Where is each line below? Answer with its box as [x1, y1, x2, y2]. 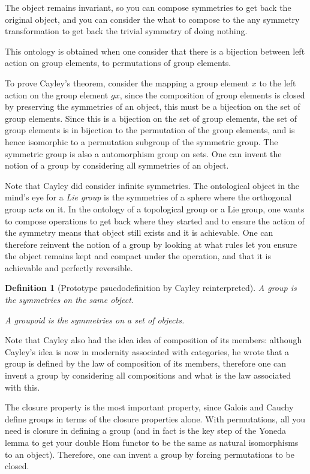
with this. [5, 380, 40, 393]
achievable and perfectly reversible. [5, 261, 133, 274]
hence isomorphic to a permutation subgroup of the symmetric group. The [5, 135, 278, 148]
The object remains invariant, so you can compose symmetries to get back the [5, 1, 291, 13]
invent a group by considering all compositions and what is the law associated [5, 369, 291, 382]
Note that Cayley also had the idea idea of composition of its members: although [5, 334, 302, 346]
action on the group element [5, 88, 109, 101]
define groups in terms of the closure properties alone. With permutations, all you [5, 412, 306, 425]
